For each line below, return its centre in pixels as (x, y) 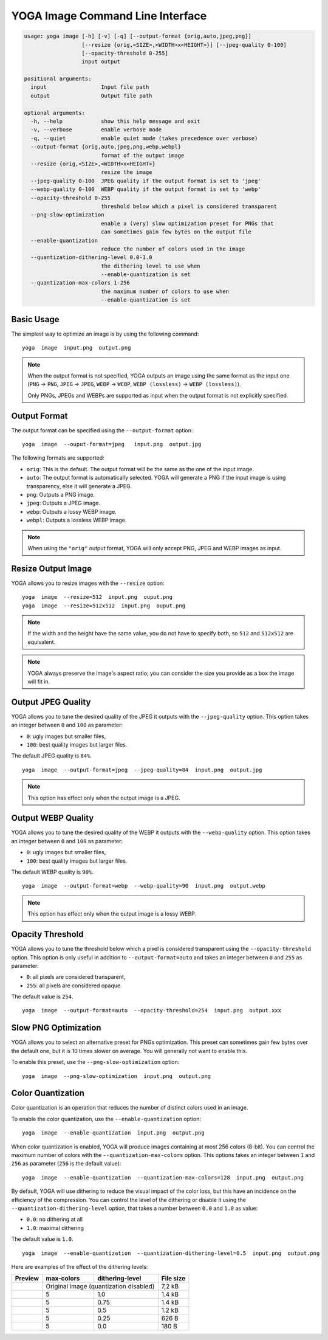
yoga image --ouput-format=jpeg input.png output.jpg (112, 444)
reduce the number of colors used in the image (173, 249)
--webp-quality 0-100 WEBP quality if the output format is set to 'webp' (146, 189)
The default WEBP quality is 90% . (52, 872)
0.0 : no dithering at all (55, 1220)
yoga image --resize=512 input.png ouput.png (97, 597)
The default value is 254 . (42, 996)
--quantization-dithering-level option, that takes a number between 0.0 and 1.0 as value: (135, 1208)
